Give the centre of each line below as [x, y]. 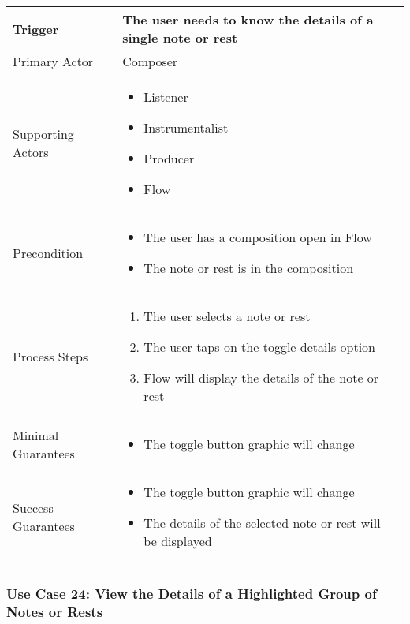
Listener [166, 97]
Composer [150, 61]
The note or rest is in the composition [249, 268]
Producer [169, 158]
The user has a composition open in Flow [258, 237]
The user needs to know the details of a [248, 19]
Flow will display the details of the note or [261, 377]
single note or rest [180, 37]
